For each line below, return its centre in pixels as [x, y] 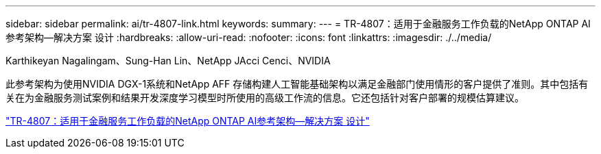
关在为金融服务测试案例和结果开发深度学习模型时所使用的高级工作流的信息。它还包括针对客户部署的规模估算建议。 [265, 98]
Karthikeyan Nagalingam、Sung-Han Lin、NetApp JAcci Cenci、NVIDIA [168, 61]
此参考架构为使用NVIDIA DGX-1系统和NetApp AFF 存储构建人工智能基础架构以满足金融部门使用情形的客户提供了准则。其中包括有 [297, 84]
